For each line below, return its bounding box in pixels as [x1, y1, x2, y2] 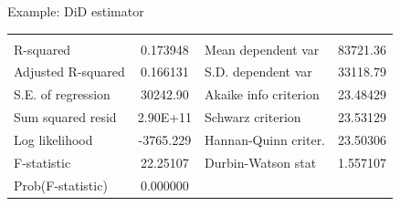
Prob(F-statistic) [14, 175, 108, 194]
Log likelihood [14, 129, 93, 149]
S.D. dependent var [205, 62, 312, 81]
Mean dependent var [205, 39, 320, 58]
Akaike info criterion [205, 85, 320, 104]
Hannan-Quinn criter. [205, 129, 326, 149]
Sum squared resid [14, 108, 117, 127]
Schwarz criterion [205, 108, 301, 127]
